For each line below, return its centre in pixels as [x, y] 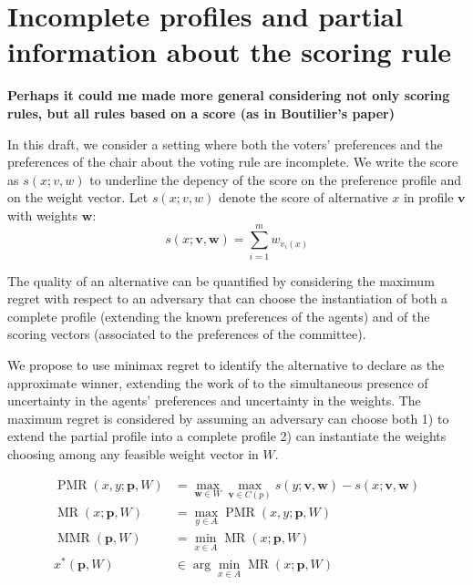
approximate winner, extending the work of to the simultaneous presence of [218, 382]
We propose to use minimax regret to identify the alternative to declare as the [226, 364]
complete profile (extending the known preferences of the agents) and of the [219, 316]
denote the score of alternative [303, 197]
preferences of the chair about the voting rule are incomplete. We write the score [233, 162]
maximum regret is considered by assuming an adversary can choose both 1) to [228, 418]
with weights [43, 215]
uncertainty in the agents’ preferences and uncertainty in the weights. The [214, 400]
